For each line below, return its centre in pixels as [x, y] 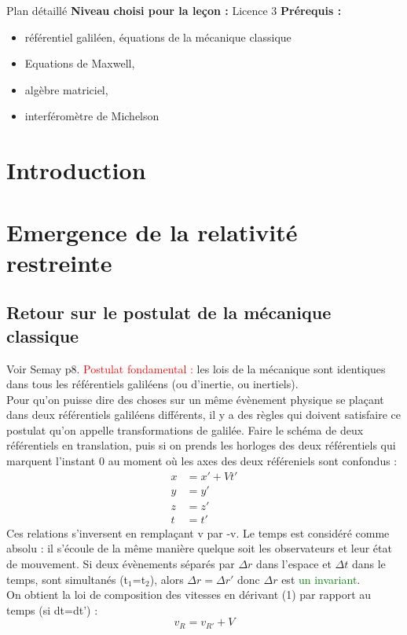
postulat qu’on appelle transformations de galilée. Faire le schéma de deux [185, 429]
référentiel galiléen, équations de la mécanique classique [158, 37]
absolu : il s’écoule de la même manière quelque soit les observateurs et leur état [199, 548]
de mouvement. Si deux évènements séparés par [121, 563]
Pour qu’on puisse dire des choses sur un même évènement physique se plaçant [195, 399]
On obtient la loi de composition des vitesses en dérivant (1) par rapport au [189, 595]
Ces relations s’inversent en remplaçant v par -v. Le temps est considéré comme [198, 532]
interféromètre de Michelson [92, 116]
